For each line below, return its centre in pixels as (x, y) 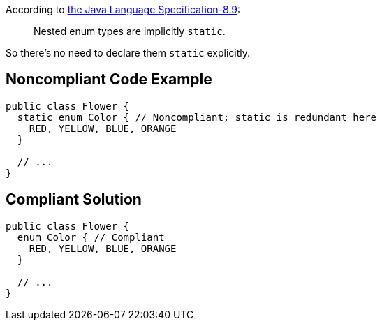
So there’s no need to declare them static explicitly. (128, 53)
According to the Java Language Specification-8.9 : (123, 9)
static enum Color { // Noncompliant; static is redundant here (197, 117)
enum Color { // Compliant (91, 237)
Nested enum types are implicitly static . (130, 31)
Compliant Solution (74, 200)
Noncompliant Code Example (109, 80)
